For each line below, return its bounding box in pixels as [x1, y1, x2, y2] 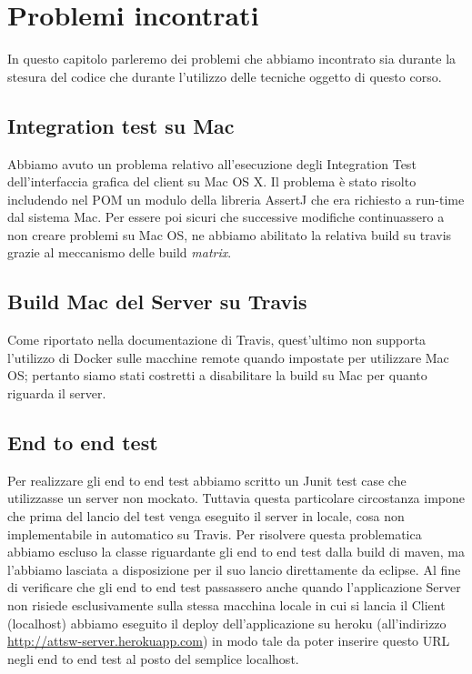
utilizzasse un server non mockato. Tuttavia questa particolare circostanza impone [7, 488, 466, 508]
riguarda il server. [7, 384, 106, 403]
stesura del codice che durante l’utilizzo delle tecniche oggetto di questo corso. [7, 66, 442, 86]
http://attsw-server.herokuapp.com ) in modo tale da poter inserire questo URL [7, 631, 450, 650]
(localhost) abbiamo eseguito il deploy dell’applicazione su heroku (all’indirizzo [7, 613, 447, 632]
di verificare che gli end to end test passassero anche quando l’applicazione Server [7, 578, 461, 597]
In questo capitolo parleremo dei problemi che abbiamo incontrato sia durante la [7, 49, 457, 68]
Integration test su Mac [7, 111, 235, 139]
